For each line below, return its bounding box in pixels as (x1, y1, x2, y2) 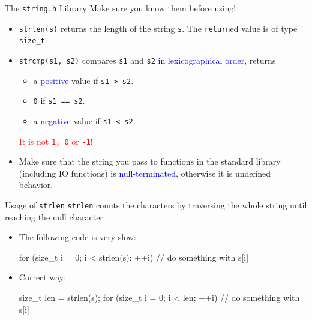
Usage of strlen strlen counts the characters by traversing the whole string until (5, 199, 307, 211)
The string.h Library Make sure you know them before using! (5, 2, 236, 14)
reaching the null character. (5, 210, 106, 223)
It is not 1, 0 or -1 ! (19, 134, 93, 147)
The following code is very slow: (19, 231, 136, 243)
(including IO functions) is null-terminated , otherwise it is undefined (19, 166, 271, 179)
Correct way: (19, 271, 67, 283)
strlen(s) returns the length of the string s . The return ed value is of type (19, 22, 298, 34)
